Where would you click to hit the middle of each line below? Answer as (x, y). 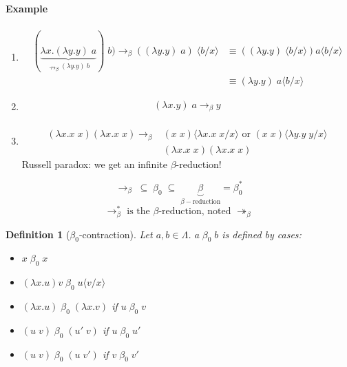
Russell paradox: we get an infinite (94, 164)
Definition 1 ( (38, 234)
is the (138, 212)
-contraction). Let (116, 234)
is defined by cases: (262, 234)
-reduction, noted (195, 212)
